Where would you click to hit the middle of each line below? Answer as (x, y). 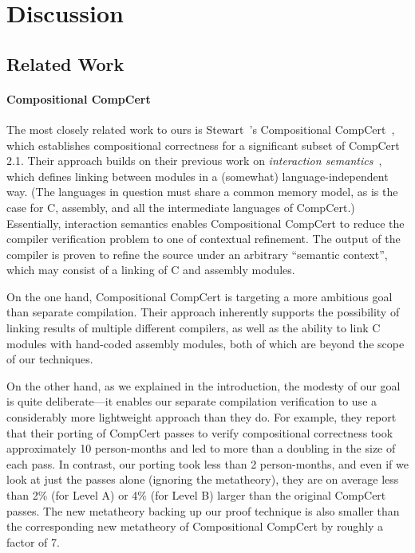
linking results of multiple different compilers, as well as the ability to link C (194, 328)
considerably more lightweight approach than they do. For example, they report (202, 417)
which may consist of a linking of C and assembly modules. (151, 270)
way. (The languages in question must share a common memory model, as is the (202, 192)
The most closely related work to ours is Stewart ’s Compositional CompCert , (201, 129)
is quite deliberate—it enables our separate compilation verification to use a (192, 401)
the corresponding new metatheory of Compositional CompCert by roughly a (195, 526)
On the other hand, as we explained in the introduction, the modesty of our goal (204, 385)
